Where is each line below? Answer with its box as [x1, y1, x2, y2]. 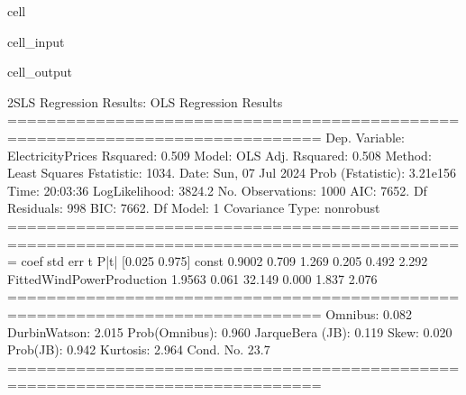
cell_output [7, 62, 72, 81]
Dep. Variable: [325, 127, 405, 146]
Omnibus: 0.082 [325, 304, 412, 323]
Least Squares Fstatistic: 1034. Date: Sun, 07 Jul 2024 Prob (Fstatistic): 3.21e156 [7, 163, 456, 182]
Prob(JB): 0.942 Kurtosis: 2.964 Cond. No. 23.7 [7, 340, 270, 359]
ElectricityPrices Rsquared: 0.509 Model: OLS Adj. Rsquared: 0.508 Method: [7, 145, 432, 164]
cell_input [7, 32, 65, 51]
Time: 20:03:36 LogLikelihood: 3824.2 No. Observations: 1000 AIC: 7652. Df [7, 180, 427, 199]
